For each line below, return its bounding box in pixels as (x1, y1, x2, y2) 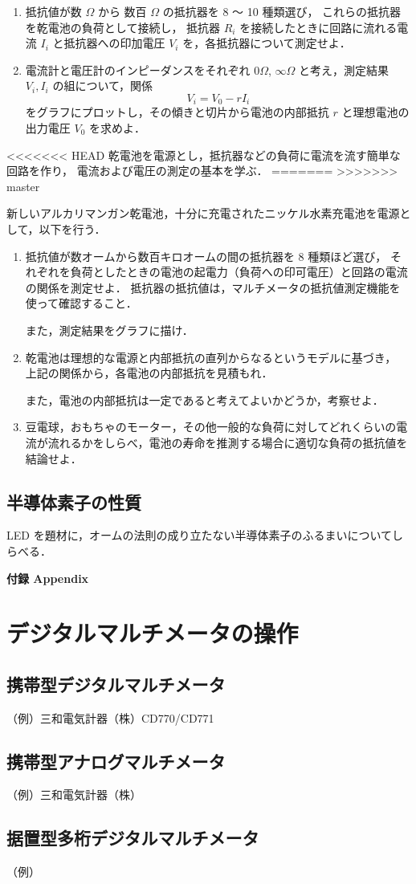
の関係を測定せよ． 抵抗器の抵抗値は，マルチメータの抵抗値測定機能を (25, 279, 401, 295)
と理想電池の (341, 104, 410, 120)
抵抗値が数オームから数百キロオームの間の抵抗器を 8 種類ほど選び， (25, 247, 387, 264)
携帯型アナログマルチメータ (6, 748, 226, 773)
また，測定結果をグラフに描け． (25, 321, 194, 338)
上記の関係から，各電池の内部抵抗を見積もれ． (25, 365, 273, 381)
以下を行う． (39, 220, 106, 237)
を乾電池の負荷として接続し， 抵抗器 (25, 18, 221, 35)
